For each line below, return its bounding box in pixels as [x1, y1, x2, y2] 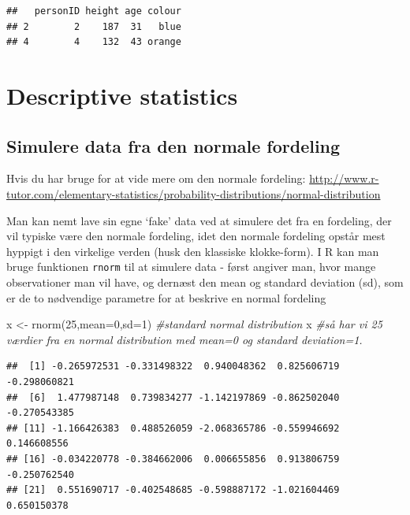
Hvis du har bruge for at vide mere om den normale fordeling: [6, 170, 306, 187]
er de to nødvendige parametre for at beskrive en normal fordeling [6, 289, 326, 306]
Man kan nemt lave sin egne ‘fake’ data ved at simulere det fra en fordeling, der [6, 212, 392, 228]
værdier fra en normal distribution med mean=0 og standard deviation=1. [6, 331, 363, 347]
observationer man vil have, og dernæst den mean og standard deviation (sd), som [6, 273, 404, 290]
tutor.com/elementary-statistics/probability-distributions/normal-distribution [6, 185, 381, 202]
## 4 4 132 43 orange [6, 36, 181, 48]
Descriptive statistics [6, 79, 238, 111]
